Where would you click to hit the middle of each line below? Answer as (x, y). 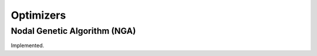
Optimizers (38, 15)
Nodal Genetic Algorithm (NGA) (73, 31)
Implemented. (28, 45)
